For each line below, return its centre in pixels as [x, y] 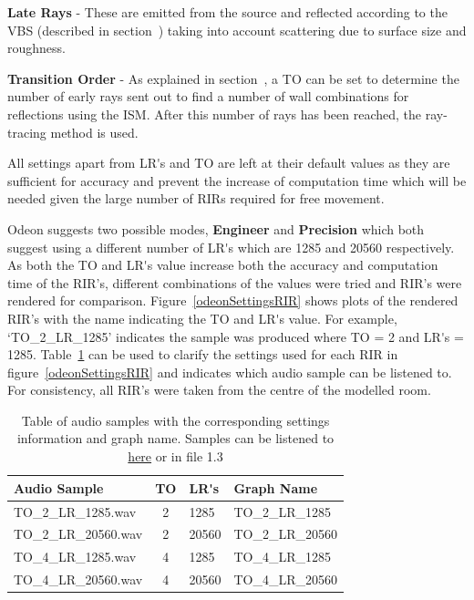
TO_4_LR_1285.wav [75, 557]
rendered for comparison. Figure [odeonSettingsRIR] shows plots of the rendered [233, 300]
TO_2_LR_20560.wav [78, 534]
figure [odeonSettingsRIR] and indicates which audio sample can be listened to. [230, 372]
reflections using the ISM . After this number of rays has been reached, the [215, 114]
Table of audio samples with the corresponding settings [175, 420]
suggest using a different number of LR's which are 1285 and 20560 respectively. [231, 247]
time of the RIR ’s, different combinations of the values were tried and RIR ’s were [235, 282]
